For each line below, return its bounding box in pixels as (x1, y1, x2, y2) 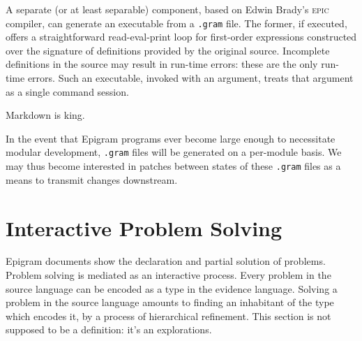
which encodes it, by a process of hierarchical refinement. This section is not (6, 308, 331, 323)
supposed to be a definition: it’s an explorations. (6, 322, 212, 337)
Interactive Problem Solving (6, 213, 282, 242)
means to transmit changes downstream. (6, 172, 178, 187)
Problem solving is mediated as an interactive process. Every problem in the (6, 268, 331, 282)
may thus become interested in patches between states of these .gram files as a (6, 159, 341, 173)
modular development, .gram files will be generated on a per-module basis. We (6, 145, 342, 159)
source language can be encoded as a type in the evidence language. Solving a (6, 281, 338, 296)
